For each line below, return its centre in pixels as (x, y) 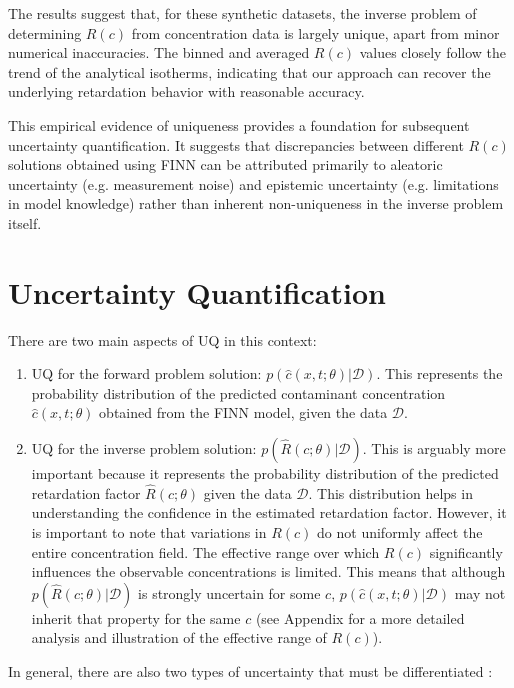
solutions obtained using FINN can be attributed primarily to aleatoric (225, 164)
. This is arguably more (434, 448)
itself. (25, 222)
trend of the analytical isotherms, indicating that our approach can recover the (249, 71)
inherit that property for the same (136, 617)
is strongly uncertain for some (229, 592)
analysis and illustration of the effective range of (179, 637)
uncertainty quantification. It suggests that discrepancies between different (236, 144)
